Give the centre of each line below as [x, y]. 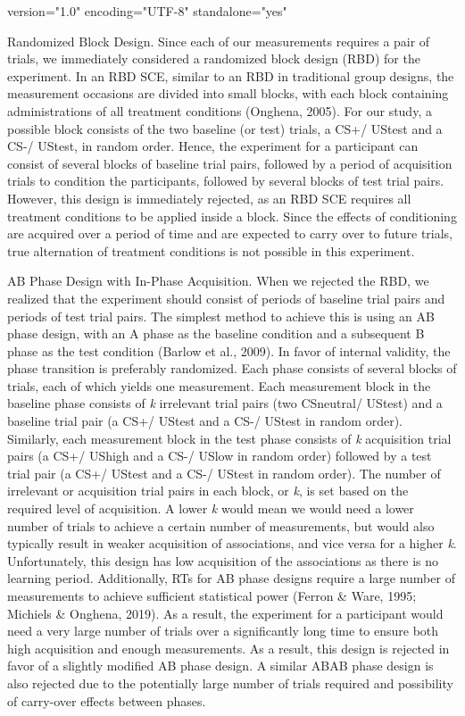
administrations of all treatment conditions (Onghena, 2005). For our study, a [220, 110]
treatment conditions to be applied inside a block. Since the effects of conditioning [232, 216]
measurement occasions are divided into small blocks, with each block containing [228, 93]
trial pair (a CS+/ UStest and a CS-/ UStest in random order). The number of [224, 473]
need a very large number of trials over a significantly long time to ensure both [223, 631]
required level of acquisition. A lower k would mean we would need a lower [211, 508]
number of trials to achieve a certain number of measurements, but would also [221, 525]
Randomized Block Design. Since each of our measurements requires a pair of [219, 41]
